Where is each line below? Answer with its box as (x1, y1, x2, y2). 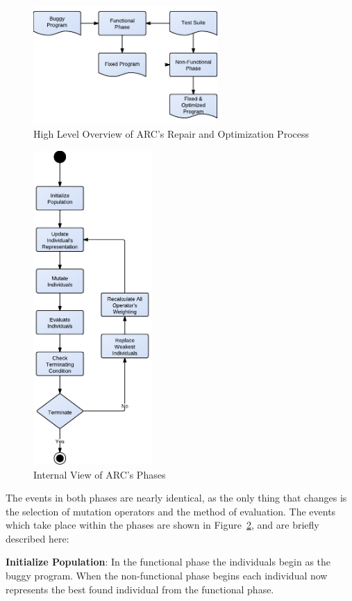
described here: (6, 531, 69, 545)
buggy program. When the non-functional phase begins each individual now (6, 568, 328, 583)
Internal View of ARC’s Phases (33, 467, 166, 481)
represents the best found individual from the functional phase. (6, 582, 274, 596)
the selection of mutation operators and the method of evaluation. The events (6, 504, 336, 518)
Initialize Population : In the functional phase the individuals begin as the (6, 554, 331, 569)
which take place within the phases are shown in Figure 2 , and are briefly (6, 518, 319, 532)
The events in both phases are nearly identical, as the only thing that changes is (6, 490, 347, 505)
